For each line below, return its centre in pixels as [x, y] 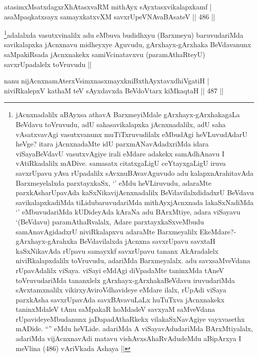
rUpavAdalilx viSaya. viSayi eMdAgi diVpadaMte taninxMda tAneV [120, 270]
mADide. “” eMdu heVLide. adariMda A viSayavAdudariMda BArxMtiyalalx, [134, 328]
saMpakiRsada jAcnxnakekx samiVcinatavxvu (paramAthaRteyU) [105, 54]
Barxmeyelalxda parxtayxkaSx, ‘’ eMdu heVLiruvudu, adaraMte [113, 182]
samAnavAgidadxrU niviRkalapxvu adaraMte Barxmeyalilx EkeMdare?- [126, 231]
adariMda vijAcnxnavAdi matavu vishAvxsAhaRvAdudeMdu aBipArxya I [128, 338]
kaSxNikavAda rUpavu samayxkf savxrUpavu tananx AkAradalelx [117, 250]
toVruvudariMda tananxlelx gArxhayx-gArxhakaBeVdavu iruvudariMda [125, 280]
